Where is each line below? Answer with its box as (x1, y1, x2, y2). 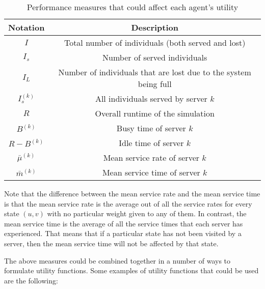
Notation (8, 21, 45, 33)
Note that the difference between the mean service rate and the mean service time (4, 188, 260, 198)
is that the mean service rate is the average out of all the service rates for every (4, 198, 252, 209)
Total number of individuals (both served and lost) (64, 37, 246, 48)
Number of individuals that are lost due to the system (58, 66, 251, 78)
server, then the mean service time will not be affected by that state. (4, 238, 219, 248)
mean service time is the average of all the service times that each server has (4, 218, 243, 228)
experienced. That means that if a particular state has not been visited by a (4, 228, 242, 239)
